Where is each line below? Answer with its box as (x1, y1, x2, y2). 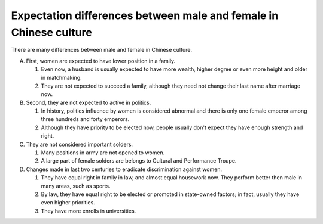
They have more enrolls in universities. (41, 207, 136, 214)
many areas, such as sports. (41, 182, 111, 189)
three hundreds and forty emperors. (41, 116, 130, 123)
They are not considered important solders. (26, 141, 133, 148)
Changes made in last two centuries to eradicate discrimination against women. (26, 166, 223, 173)
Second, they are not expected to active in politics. (26, 99, 151, 106)
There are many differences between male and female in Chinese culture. (11, 46, 193, 54)
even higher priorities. (41, 199, 95, 206)
